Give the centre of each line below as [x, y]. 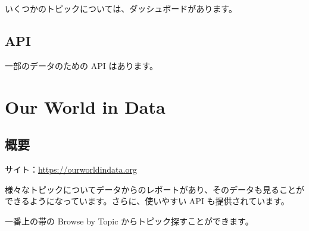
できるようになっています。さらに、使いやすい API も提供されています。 [147, 201]
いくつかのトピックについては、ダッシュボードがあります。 [121, 8]
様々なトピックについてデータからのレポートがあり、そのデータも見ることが [155, 189]
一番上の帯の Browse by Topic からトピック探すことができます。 [129, 221]
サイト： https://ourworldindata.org [71, 169]
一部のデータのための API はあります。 [82, 65]
